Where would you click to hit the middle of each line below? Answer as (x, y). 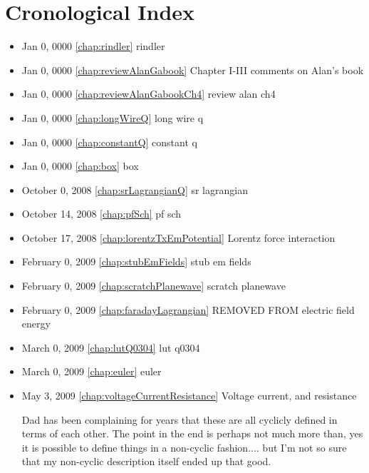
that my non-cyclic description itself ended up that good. (146, 461)
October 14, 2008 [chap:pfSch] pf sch (102, 214)
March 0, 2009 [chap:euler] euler (92, 371)
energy (36, 324)
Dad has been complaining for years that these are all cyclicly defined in (180, 419)
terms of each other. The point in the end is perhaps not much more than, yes (192, 433)
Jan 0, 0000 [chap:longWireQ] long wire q (113, 117)
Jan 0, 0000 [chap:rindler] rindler (93, 46)
